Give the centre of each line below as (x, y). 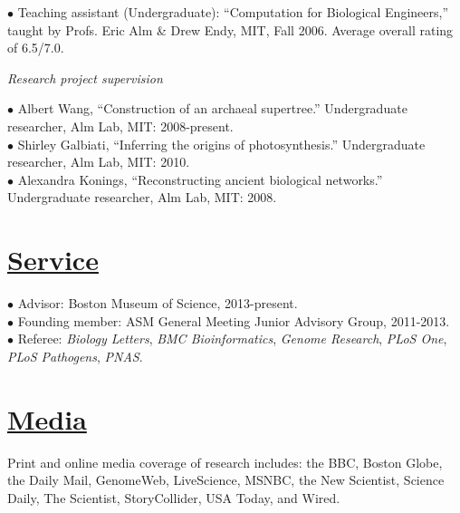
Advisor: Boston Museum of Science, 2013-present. (158, 303)
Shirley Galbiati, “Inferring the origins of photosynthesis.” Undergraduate (221, 144)
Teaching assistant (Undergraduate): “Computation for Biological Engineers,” (233, 12)
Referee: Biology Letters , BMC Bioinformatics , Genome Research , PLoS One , (232, 339)
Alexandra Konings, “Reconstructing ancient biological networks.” (200, 179)
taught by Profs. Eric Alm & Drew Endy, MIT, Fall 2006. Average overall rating (230, 29)
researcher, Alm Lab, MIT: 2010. (99, 162)
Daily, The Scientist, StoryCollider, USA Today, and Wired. (174, 497)
